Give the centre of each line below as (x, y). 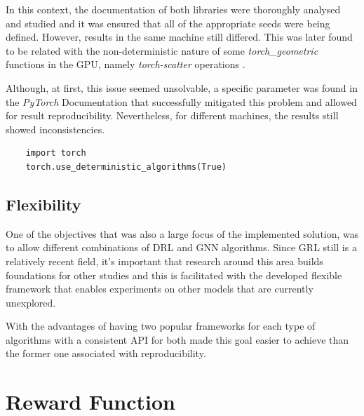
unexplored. (31, 302)
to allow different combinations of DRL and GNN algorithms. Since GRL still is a (181, 247)
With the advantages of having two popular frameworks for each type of (161, 326)
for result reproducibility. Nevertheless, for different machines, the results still (172, 115)
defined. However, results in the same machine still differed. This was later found (179, 37)
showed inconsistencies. (55, 129)
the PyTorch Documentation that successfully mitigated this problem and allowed (181, 101)
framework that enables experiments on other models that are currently (160, 289)
